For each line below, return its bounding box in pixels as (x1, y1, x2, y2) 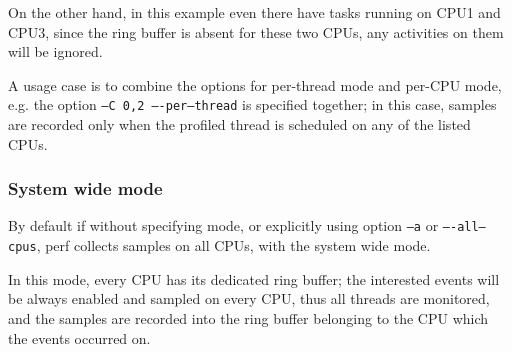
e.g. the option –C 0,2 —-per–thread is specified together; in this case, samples (8, 94, 497, 115)
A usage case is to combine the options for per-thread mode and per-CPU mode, (8, 74, 502, 95)
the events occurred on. (8, 327, 151, 348)
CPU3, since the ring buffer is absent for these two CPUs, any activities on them (8, 21, 504, 42)
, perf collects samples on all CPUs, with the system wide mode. (36, 235, 431, 256)
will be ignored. (8, 41, 103, 62)
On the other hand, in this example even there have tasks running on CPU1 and (8, 2, 501, 22)
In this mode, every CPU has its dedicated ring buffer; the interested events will (8, 268, 500, 289)
